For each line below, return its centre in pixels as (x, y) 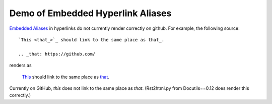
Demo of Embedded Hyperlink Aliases (90, 13)
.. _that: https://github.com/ (57, 54)
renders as (21, 65)
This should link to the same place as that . (65, 77)
